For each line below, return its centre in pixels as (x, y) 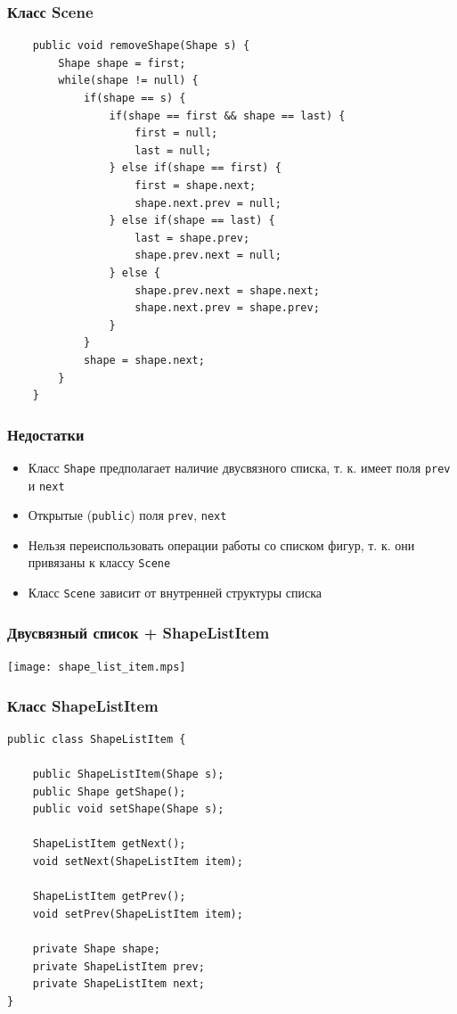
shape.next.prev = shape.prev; (227, 308)
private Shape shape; (96, 949)
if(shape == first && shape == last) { (227, 115)
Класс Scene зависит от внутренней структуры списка (175, 593)
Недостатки (46, 434)
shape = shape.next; (144, 360)
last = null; (173, 150)
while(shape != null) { (128, 81)
